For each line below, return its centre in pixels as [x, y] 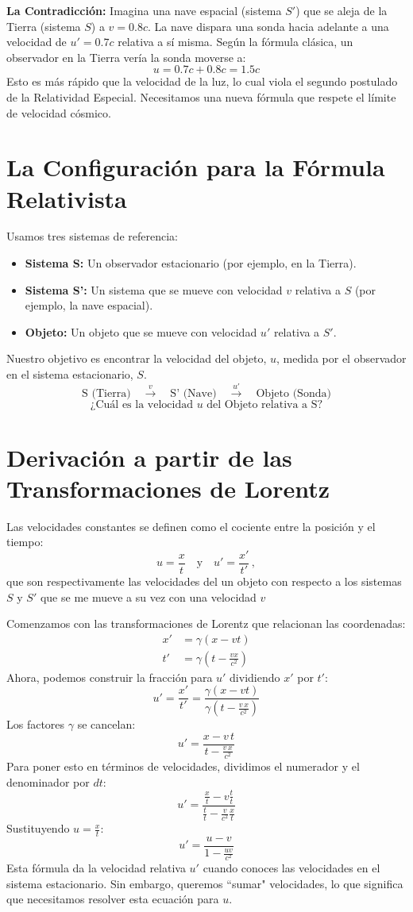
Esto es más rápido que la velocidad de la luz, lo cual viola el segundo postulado [202, 81]
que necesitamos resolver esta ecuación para [113, 899]
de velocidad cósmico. [59, 112]
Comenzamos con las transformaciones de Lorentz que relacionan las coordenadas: [206, 623]
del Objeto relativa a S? [265, 405]
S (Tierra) [106, 394]
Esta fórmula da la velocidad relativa [96, 868]
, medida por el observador [342, 358]
